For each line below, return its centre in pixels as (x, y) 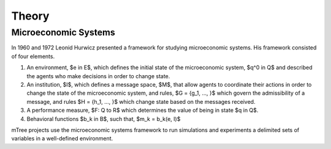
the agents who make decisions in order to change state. (98, 76)
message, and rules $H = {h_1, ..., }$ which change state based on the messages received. (141, 101)
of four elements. (33, 56)
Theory (30, 16)
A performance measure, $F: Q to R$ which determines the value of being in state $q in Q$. (143, 111)
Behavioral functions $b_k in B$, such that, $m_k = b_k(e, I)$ (104, 118)
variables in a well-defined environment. (62, 139)
